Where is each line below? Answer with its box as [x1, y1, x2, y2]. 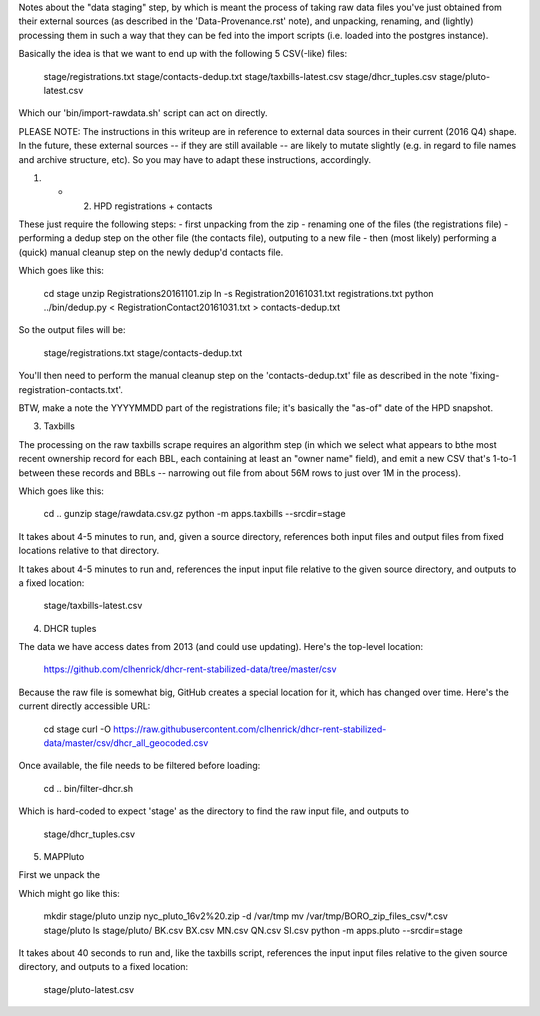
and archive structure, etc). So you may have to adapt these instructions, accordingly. [18, 153, 372, 165]
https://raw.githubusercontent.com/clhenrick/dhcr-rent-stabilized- [113, 723, 387, 735]
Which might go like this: [18, 887, 120, 899]
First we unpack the [18, 869, 100, 881]
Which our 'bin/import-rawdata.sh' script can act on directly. [18, 107, 268, 119]
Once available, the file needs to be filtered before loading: [18, 760, 261, 772]
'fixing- [469, 370, 500, 382]
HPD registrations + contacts [93, 200, 213, 212]
